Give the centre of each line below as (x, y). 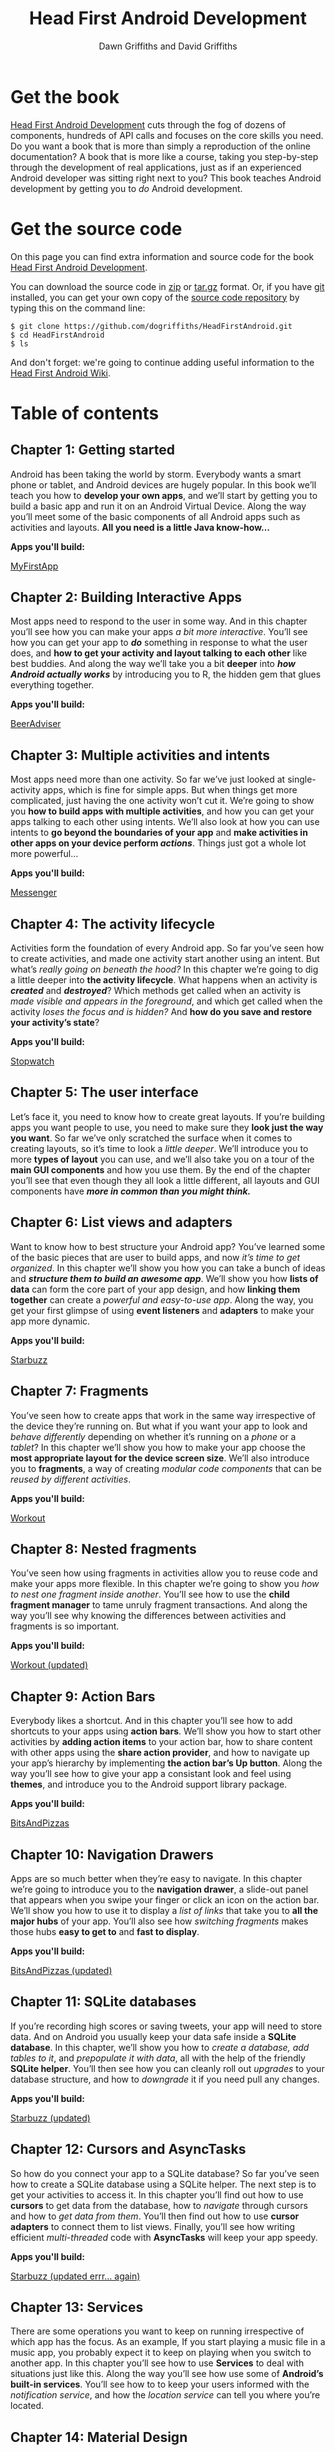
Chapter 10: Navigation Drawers (112, 1854)
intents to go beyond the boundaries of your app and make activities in (159, 833)
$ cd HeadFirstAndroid (57, 335)
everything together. (52, 685)
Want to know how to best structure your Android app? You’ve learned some (168, 1246)
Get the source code (96, 228)
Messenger (34, 893)
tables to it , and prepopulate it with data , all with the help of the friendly (158, 2058)
